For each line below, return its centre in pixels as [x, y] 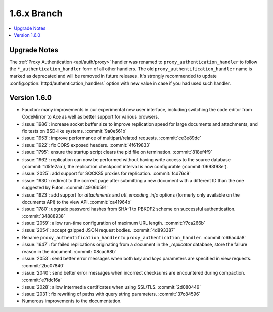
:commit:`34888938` [43, 216]
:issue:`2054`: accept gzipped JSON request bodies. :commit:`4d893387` [99, 230]
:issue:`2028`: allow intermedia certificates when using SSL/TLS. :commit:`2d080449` [111, 287]
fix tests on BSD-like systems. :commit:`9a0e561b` [75, 131]
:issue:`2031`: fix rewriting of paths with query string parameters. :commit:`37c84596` [111, 294]
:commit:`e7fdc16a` [42, 280]
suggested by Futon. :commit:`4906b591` [65, 188]
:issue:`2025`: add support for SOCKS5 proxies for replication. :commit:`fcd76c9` [106, 173]
